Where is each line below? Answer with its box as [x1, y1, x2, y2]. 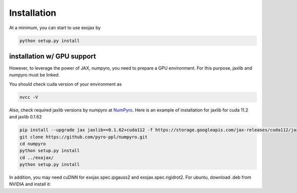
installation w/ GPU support [9, 52, 96, 60]
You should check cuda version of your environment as [9, 81, 122, 87]
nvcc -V [19, 94, 38, 100]
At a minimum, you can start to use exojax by [9, 25, 101, 31]
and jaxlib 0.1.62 [9, 114, 42, 120]
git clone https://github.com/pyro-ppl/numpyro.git [19, 134, 148, 140]
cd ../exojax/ [19, 154, 54, 160]
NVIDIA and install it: [9, 181, 51, 187]
